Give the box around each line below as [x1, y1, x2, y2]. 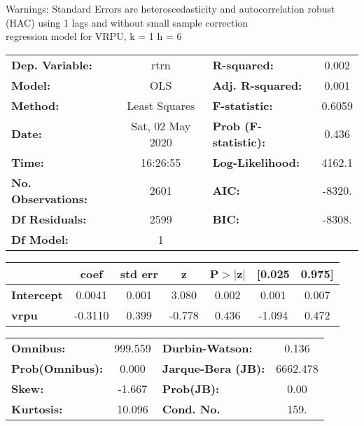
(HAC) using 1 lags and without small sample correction [6, 15, 248, 29]
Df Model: [11, 231, 69, 247]
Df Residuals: [11, 210, 87, 227]
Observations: [11, 190, 88, 207]
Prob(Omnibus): [11, 359, 104, 376]
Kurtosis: [11, 400, 63, 417]
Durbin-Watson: [162, 339, 253, 356]
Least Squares [127, 97, 195, 114]
